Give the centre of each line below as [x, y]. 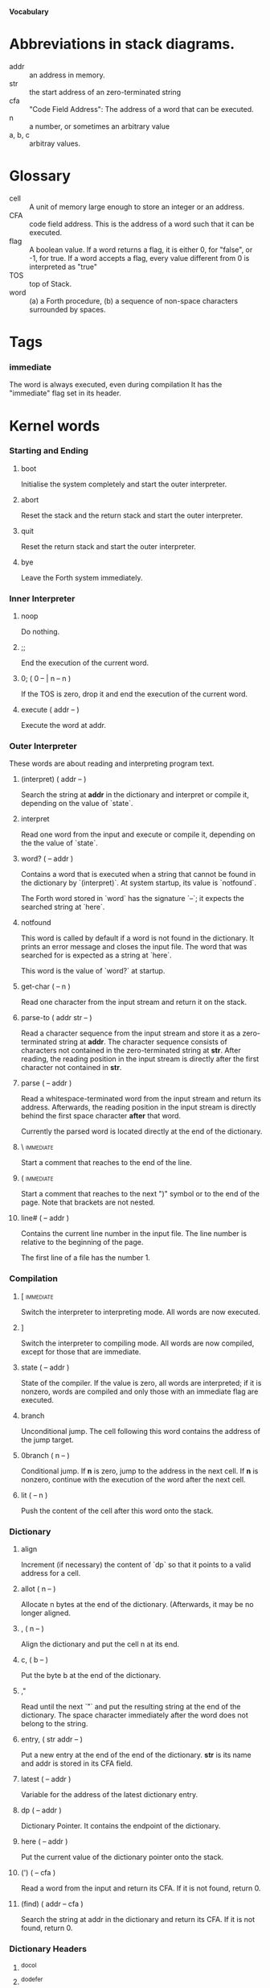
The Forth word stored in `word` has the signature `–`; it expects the [132, 899]
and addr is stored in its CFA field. [77, 1763]
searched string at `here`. [63, 907]
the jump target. [47, 1440]
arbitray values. [55, 143]
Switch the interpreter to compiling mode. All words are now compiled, [137, 1343]
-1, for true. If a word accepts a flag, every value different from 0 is [139, 258]
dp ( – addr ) [41, 1810]
